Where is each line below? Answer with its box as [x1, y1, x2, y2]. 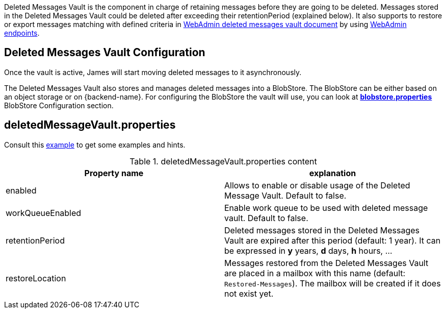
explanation [309, 167, 356, 178]
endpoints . [4, 29, 40, 37]
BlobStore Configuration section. [4, 101, 114, 110]
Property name [84, 167, 144, 178]
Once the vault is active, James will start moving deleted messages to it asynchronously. [4, 67, 302, 77]
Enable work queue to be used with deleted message [224, 202, 428, 213]
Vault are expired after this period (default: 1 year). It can [224, 235, 441, 246]
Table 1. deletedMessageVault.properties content [129, 156, 317, 166]
